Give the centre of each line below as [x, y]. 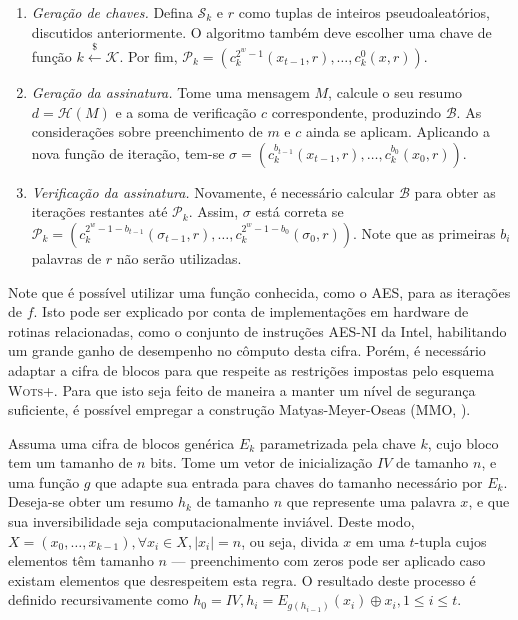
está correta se [299, 211]
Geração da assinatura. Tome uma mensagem [170, 91]
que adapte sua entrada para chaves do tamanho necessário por [289, 481]
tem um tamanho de [70, 462]
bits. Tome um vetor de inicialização [261, 462]
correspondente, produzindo [356, 111]
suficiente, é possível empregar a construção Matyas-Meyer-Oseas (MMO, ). [239, 409]
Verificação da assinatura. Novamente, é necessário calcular [213, 191]
